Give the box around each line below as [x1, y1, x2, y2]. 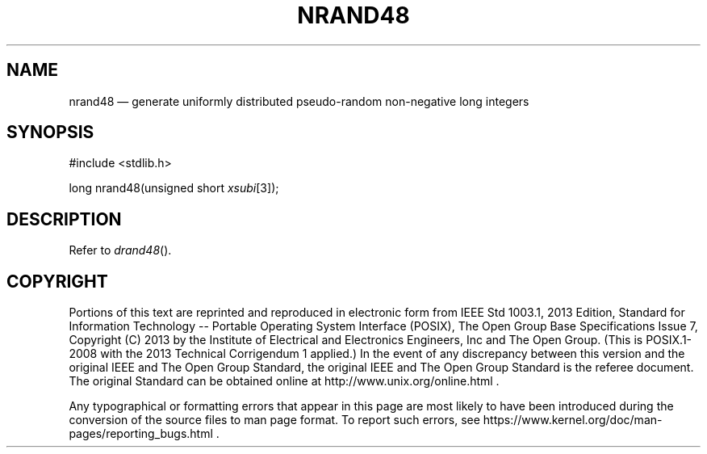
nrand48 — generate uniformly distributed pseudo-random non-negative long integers [69, 94, 529, 108]
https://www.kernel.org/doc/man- [483, 413, 663, 427]
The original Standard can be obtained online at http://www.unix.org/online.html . [69, 374, 500, 389]
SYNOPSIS [6, 122, 94, 143]
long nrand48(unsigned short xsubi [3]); [69, 181, 279, 195]
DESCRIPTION [6, 208, 122, 229]
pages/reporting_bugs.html [69, 427, 213, 441]
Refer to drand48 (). [69, 243, 172, 258]
